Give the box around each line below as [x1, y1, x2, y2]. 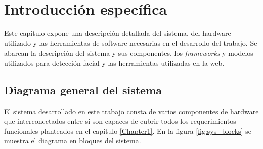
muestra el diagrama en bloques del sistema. [4, 135, 141, 146]
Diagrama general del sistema [4, 82, 162, 97]
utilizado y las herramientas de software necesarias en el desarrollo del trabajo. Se [4, 37, 257, 48]
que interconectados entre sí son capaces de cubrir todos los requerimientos [4, 116, 236, 126]
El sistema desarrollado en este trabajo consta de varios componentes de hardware [4, 106, 259, 116]
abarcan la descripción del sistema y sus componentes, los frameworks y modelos [4, 47, 253, 58]
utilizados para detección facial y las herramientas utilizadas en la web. [4, 57, 225, 68]
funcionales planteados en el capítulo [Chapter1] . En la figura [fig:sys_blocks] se [4, 125, 251, 136]
